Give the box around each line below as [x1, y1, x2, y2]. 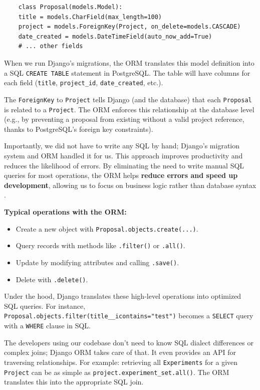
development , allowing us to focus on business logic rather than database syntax [4, 179, 256, 190]
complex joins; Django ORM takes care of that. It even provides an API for [4, 347, 236, 357]
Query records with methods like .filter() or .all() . [16, 240, 185, 251]
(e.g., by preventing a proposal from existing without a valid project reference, [4, 114, 244, 124]
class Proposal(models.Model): [18, 4, 123, 11]
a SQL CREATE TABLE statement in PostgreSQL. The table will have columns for [4, 67, 250, 78]
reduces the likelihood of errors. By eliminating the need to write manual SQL [4, 160, 244, 170]
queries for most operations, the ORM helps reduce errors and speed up [4, 170, 238, 180]
